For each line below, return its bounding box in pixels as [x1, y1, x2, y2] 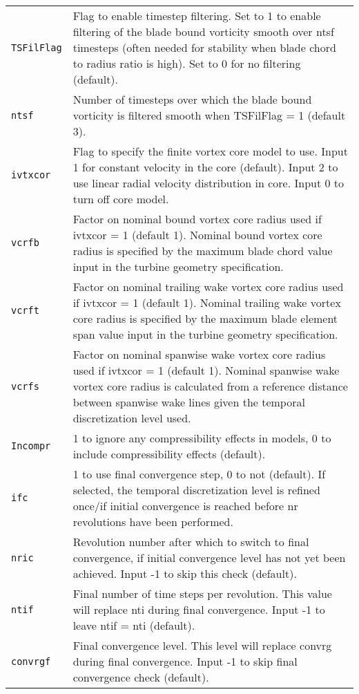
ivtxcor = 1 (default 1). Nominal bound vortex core [72, 227, 322, 243]
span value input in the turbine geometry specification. [72, 326, 338, 342]
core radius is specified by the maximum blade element [72, 310, 338, 326]
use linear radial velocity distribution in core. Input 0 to [72, 175, 345, 191]
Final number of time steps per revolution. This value [72, 585, 332, 601]
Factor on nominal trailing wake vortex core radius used [72, 279, 344, 294]
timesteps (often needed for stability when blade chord [72, 39, 336, 55]
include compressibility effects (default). [72, 446, 266, 462]
